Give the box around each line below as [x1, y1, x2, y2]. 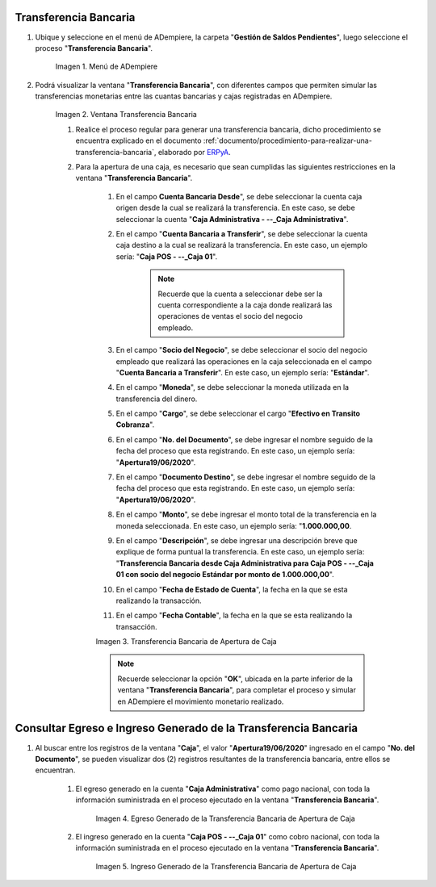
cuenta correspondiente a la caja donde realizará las [157, 299, 333, 310]
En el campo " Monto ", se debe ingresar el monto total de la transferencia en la [115, 509, 377, 520]
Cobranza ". [115, 420, 155, 429]
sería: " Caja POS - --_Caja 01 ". [115, 251, 218, 261]
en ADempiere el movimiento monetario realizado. [117, 697, 284, 706]
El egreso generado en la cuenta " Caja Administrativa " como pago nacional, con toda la [75, 784, 371, 793]
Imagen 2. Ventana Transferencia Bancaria [55, 110, 197, 119]
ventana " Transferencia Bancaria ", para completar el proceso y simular [117, 685, 357, 695]
